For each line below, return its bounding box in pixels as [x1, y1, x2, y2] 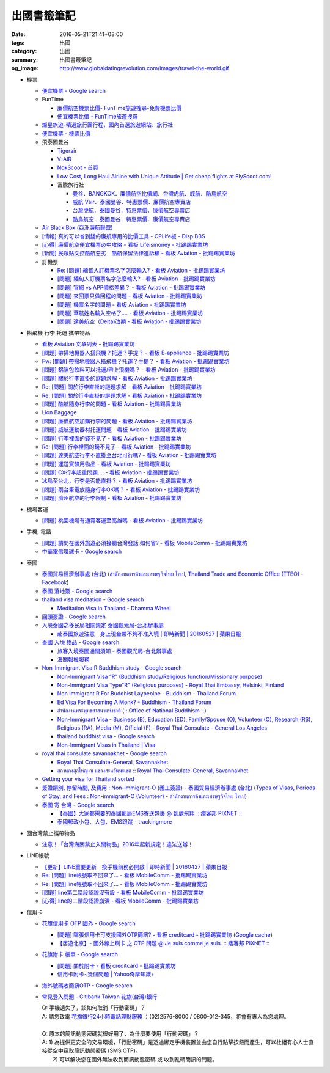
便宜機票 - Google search [42, 87, 106, 94]
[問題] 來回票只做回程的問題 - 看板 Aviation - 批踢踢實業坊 [57, 292, 203, 299]
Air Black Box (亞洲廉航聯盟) [42, 224, 113, 232]
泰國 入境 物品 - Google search [42, 639, 120, 646]
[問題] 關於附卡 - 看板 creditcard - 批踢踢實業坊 [57, 962, 176, 969]
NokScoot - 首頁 [57, 164, 99, 171]
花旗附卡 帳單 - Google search [42, 951, 119, 958]
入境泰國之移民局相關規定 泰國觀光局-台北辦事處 [42, 621, 164, 629]
